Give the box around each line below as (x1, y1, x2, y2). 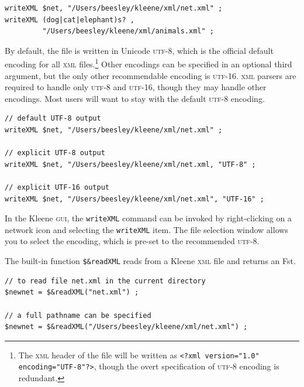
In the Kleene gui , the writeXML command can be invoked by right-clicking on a (5, 212, 292, 224)
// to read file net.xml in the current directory (5, 276, 206, 285)
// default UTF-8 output (5, 114, 101, 123)
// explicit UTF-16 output (5, 183, 109, 191)
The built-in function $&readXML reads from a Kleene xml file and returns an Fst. (5, 255, 296, 267)
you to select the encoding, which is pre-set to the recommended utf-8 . (5, 235, 260, 247)
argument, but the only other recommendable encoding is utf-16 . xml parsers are (5, 69, 296, 81)
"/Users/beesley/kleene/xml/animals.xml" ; (42, 27, 214, 36)
